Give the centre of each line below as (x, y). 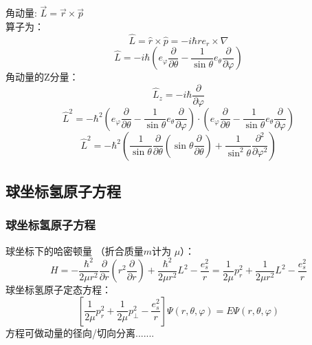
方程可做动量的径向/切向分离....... (80, 332)
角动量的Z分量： (42, 77)
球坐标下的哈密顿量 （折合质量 (75, 250)
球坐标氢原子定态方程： (58, 290)
